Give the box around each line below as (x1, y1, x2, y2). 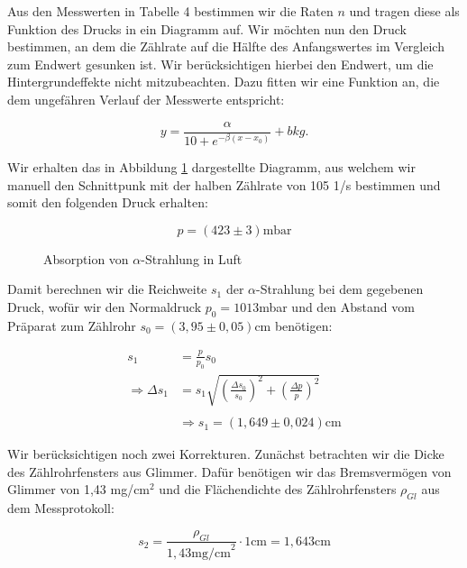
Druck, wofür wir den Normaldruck (7, 298, 202, 316)
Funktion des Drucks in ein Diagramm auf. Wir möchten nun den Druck (7, 19, 407, 38)
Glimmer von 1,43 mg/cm (7, 480, 151, 499)
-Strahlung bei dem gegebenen (256, 279, 424, 298)
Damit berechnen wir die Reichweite (7, 279, 207, 298)
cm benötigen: (254, 316, 333, 334)
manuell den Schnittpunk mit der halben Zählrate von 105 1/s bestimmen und (7, 175, 441, 194)
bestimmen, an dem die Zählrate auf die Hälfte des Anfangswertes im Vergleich (7, 37, 444, 56)
